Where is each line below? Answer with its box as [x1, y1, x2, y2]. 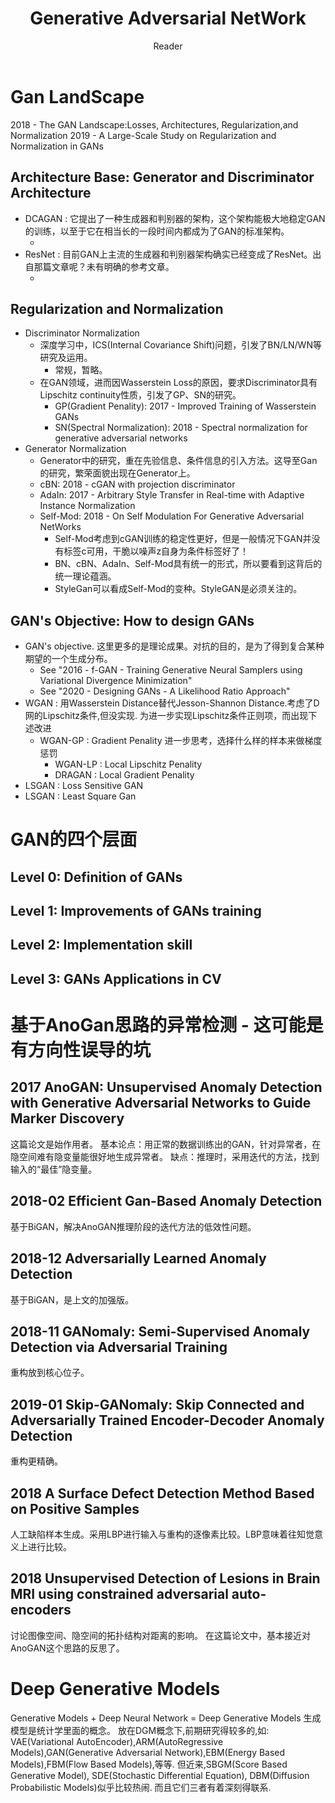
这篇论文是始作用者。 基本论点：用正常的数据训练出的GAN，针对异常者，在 [10, 1138, 322, 1150]
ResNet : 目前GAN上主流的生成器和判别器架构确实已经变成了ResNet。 [24, 248, 313, 260]
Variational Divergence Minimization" [39, 675, 193, 687]
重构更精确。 [10, 1455, 63, 1467]
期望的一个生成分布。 [24, 653, 113, 665]
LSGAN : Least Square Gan [24, 790, 137, 802]
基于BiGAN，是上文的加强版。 [10, 1293, 134, 1306]
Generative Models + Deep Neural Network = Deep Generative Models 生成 [10, 1712, 322, 1724]
